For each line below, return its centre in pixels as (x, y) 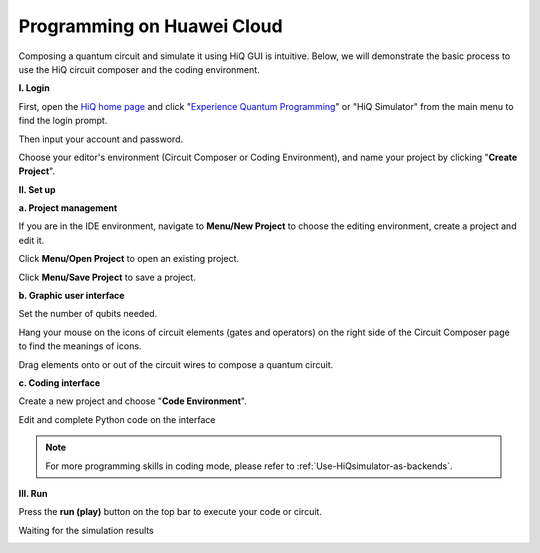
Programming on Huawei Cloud (151, 26)
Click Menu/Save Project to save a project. (107, 277)
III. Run (33, 493)
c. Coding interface (59, 382)
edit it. (31, 240)
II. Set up (37, 189)
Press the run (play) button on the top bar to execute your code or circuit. (170, 512)
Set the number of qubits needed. (88, 314)
